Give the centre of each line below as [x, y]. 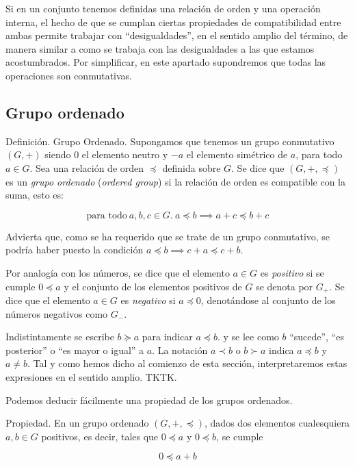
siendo [58, 154]
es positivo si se [292, 272]
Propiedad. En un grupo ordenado [77, 423]
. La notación [180, 350]
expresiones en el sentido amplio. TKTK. [91, 376]
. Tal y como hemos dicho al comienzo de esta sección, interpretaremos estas [187, 363]
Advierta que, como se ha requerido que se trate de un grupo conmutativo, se [168, 236]
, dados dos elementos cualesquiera [277, 423]
